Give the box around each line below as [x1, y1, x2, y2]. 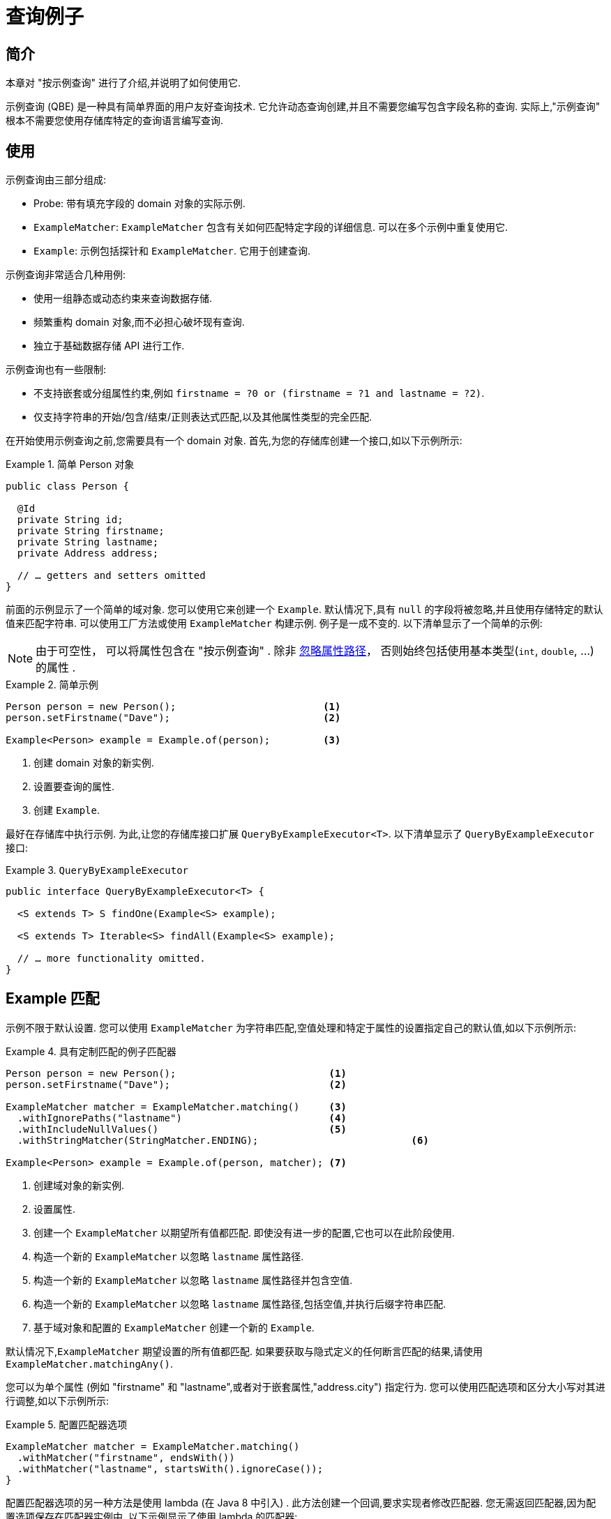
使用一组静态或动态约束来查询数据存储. [33, 292, 213, 305]
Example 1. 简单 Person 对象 [6, 458, 135, 471]
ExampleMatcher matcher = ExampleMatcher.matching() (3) [6, 1101, 347, 1112]
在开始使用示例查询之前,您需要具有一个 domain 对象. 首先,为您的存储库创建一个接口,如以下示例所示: [6, 434, 462, 447]
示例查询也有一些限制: [6, 363, 107, 376]
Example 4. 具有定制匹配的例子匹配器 [6, 1045, 176, 1057]
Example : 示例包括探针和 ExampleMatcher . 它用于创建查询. [33, 245, 310, 257]
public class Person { [6, 481, 130, 492]
